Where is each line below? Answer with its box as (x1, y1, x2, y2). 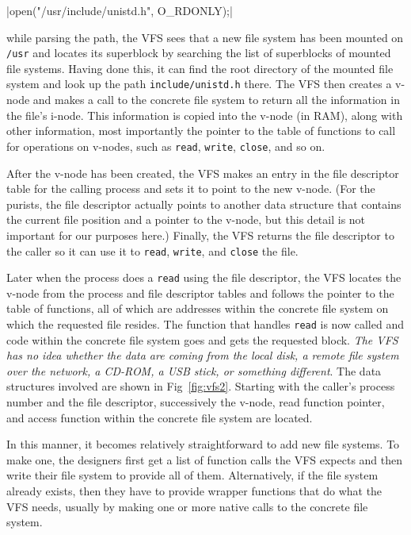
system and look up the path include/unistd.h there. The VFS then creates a (6, 75, 392, 92)
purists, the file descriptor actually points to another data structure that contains (6, 195, 401, 212)
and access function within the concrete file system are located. (6, 409, 313, 425)
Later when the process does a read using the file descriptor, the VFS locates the (6, 269, 401, 286)
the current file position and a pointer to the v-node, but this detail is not (6, 211, 366, 228)
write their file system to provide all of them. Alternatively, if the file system (6, 467, 379, 483)
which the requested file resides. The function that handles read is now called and (6, 316, 404, 332)
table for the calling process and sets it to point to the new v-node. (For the (6, 180, 375, 197)
